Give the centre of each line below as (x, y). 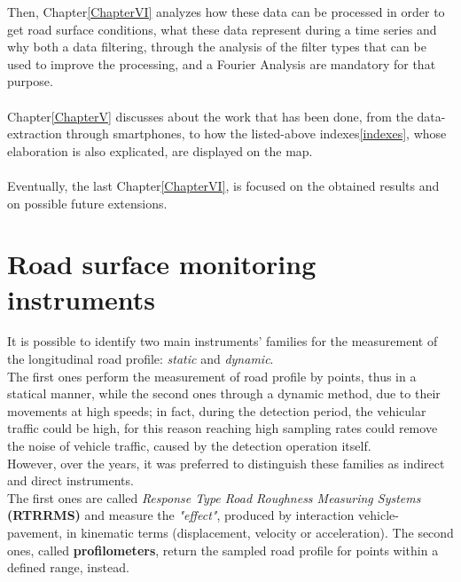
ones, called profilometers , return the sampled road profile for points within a (223, 550)
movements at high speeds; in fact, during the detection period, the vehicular (217, 410)
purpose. (30, 81)
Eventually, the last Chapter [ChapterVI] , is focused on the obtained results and (223, 185)
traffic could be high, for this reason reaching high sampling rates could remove (223, 428)
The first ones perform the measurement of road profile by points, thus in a (212, 376)
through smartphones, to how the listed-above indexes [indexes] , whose (256, 134)
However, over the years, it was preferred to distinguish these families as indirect (226, 463)
